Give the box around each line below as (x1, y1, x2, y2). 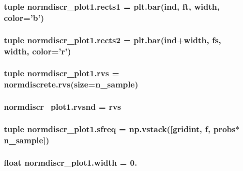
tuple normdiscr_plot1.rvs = (4, 67, 120, 79)
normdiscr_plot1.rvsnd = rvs (4, 101, 121, 113)
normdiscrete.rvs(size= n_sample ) (4, 78, 138, 90)
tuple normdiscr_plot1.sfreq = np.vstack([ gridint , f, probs (4, 123, 236, 135)
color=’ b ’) (4, 11, 44, 23)
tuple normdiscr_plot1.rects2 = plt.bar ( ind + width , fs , (4, 34, 221, 46)
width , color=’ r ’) (4, 45, 71, 57)
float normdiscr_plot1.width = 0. (4, 156, 137, 168)
